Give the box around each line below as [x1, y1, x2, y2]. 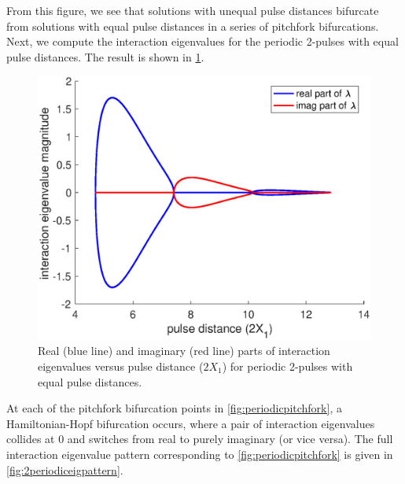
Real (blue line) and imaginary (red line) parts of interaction [38, 342, 330, 359]
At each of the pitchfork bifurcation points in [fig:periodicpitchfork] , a [6, 400, 342, 416]
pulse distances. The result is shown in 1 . [6, 48, 204, 65]
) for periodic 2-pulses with [222, 357, 353, 374]
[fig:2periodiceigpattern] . [6, 461, 123, 478]
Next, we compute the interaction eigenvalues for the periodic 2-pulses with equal [6, 33, 399, 50]
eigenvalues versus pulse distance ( [38, 357, 204, 374]
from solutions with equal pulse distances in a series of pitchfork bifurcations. [6, 17, 379, 34]
